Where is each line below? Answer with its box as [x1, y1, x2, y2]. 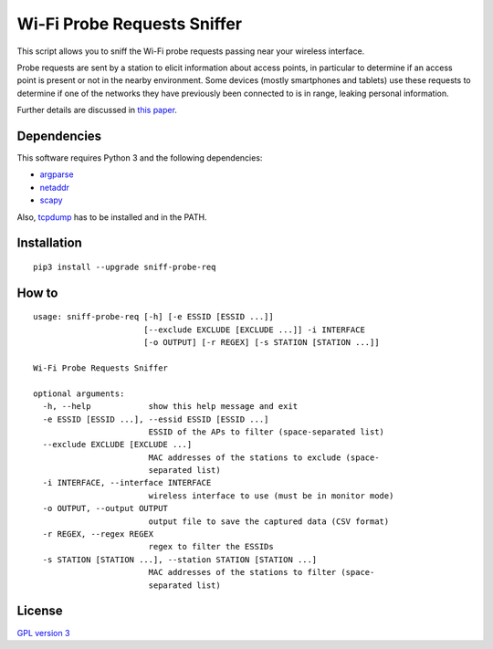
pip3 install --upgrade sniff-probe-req [33, 261, 216, 272]
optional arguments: [33, 388, 125, 399]
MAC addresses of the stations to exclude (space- [148, 452, 380, 463]
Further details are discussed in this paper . [16, 105, 178, 116]
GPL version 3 [16, 627, 70, 638]
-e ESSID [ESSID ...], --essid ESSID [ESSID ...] [42, 413, 269, 424]
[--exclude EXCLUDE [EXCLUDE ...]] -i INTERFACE [142, 324, 365, 335]
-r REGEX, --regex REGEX [42, 529, 154, 539]
